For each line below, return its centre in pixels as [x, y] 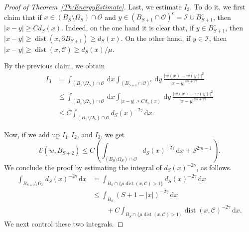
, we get [113, 134]
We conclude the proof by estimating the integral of [83, 167]
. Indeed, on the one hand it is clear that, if [128, 28]
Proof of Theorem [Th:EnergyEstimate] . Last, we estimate [93, 6]
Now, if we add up [32, 134]
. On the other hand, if [156, 38]
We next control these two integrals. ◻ [64, 224]
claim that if [23, 17]
